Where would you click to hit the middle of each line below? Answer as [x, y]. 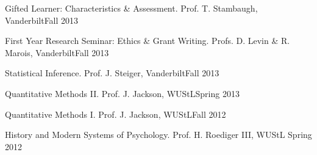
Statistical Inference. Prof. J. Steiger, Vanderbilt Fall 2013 [112, 73]
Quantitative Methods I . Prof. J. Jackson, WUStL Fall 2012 [116, 114]
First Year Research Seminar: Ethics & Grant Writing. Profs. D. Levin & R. [148, 41]
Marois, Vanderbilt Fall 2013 [57, 52]
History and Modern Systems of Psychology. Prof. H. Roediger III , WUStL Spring [158, 135]
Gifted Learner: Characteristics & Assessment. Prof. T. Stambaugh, [131, 8]
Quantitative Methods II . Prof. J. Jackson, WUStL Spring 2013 [122, 93]
